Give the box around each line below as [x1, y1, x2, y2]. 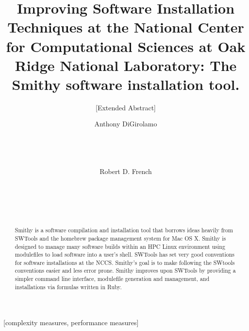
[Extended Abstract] [96, 102, 156, 112]
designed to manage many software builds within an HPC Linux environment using [15, 242, 225, 250]
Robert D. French [100, 166, 152, 176]
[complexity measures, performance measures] [3, 317, 139, 328]
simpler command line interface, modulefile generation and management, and [15, 275, 210, 283]
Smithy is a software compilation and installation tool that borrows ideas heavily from [15, 226, 233, 234]
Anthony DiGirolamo [94, 119, 157, 129]
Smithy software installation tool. [12, 74, 240, 94]
